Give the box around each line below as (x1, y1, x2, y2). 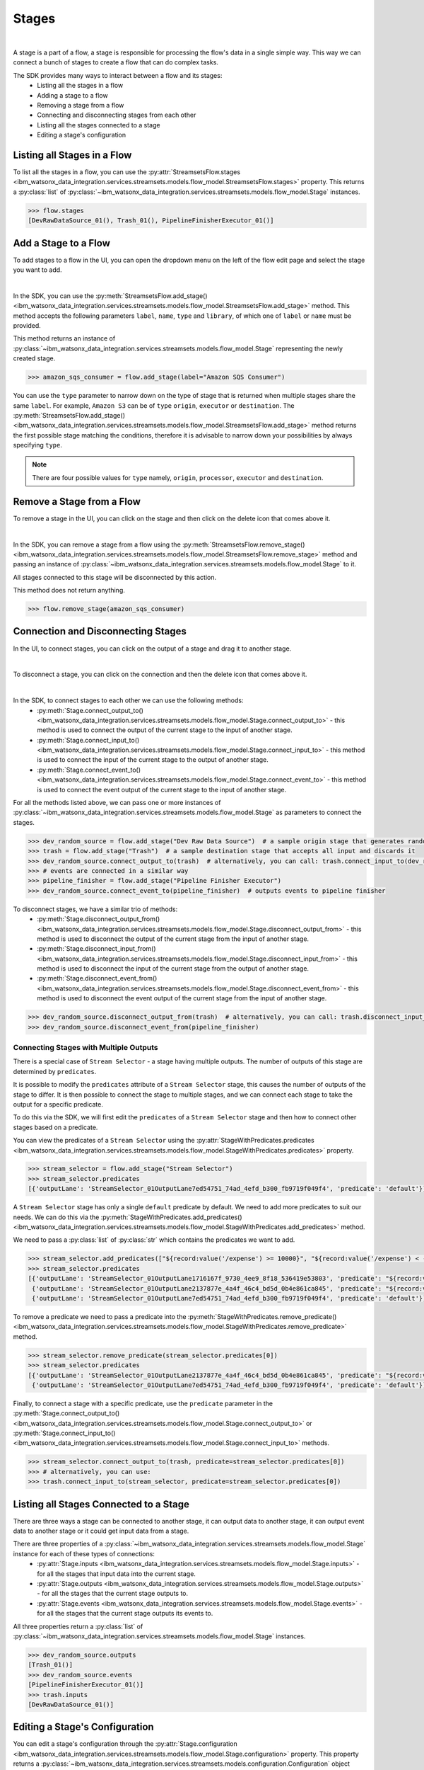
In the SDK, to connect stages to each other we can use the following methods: (13, 696, 244, 704)
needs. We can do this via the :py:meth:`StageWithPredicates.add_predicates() (13, 1213, 242, 1221)
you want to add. (13, 265, 63, 274)
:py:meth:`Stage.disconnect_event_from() (37, 974, 158, 983)
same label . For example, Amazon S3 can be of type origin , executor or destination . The (13, 401, 295, 410)
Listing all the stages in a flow (37, 81, 124, 90)
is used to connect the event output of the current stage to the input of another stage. (37, 785, 286, 794)
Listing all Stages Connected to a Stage (13, 1498, 190, 1510)
